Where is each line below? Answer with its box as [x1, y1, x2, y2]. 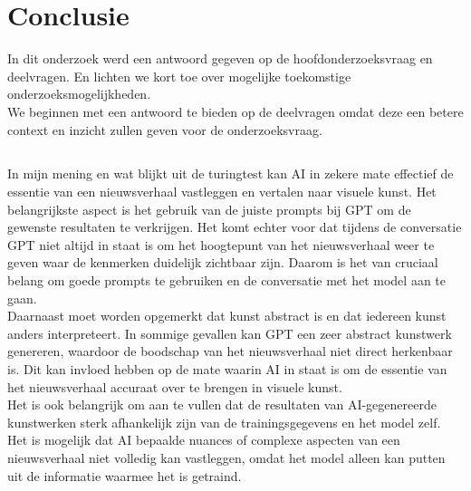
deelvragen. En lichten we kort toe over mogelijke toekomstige [7, 66, 351, 85]
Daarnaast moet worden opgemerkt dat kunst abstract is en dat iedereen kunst [7, 306, 447, 325]
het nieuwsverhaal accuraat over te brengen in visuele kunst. [7, 377, 342, 396]
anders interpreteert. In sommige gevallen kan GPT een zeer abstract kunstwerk [7, 323, 452, 342]
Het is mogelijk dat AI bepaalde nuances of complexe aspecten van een [7, 430, 400, 449]
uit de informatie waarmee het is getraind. [7, 466, 242, 485]
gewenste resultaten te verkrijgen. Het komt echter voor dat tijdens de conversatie [7, 217, 462, 236]
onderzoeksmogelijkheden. [7, 84, 151, 103]
